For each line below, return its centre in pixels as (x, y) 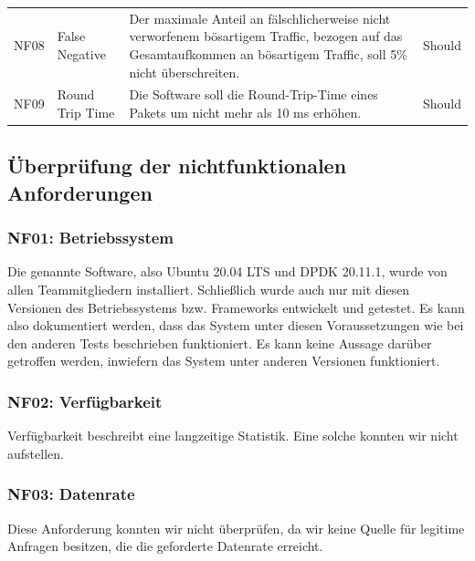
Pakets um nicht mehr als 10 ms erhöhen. (245, 112)
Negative (81, 53)
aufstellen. (36, 453)
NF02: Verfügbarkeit (85, 401)
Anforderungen (80, 192)
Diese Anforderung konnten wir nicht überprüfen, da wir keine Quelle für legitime (236, 528)
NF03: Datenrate (71, 494)
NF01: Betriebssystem (91, 238)
